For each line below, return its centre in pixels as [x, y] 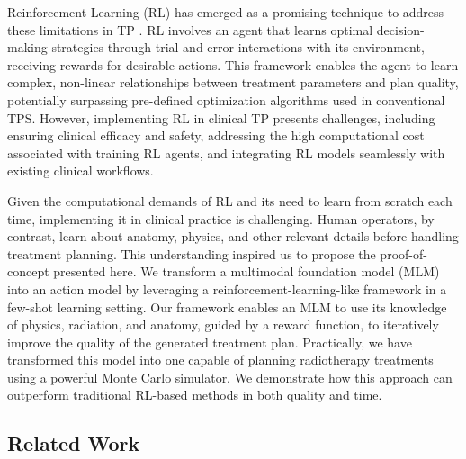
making [27, 47]
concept [28, 271]
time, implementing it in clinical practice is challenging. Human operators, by [221, 218]
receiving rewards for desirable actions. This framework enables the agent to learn [233, 64]
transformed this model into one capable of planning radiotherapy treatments [220, 360]
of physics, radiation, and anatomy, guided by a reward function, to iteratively [223, 324]
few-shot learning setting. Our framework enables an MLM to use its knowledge [227, 306]
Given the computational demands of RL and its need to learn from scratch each [230, 200]
